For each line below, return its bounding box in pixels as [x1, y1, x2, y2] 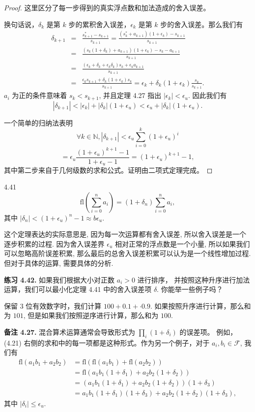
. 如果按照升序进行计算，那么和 [150, 300, 251, 311]
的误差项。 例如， [179, 326, 237, 337]
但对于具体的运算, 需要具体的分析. [4, 257, 113, 268]
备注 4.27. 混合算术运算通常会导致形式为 [4, 326, 136, 337]
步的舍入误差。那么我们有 [160, 19, 243, 29]
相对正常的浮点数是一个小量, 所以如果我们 [114, 238, 250, 249]
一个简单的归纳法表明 [4, 117, 73, 127]
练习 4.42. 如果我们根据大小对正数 [4, 274, 115, 285]
